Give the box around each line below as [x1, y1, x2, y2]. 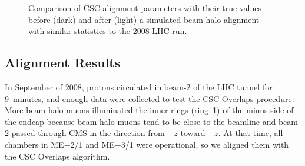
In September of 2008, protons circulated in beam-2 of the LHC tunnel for [5, 80, 273, 93]
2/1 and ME [70, 138, 115, 150]
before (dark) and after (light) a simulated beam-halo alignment [28, 13, 260, 25]
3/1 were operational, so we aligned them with [121, 138, 289, 150]
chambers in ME [5, 138, 64, 150]
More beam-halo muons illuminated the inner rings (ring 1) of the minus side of [5, 104, 294, 116]
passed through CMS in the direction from [11, 127, 165, 139]
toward [180, 127, 205, 139]
